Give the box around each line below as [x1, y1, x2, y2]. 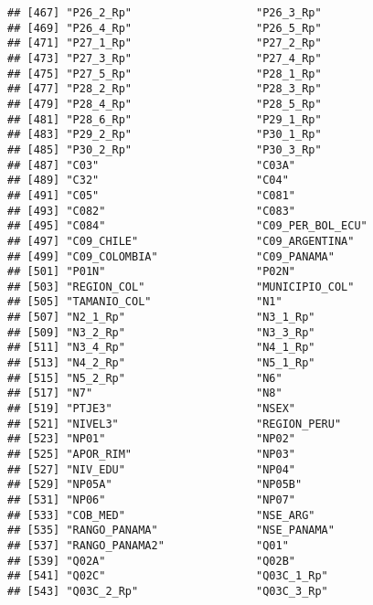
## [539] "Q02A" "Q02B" [7, 554, 295, 568]
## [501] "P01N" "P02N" [7, 265, 295, 279]
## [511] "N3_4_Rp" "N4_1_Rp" [7, 341, 315, 355]
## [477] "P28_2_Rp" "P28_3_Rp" [7, 82, 322, 96]
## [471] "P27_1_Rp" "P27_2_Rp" [7, 37, 322, 50]
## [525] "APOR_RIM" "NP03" [7, 448, 295, 462]
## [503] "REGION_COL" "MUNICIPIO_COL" [7, 280, 355, 293]
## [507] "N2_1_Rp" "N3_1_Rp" [7, 311, 315, 324]
